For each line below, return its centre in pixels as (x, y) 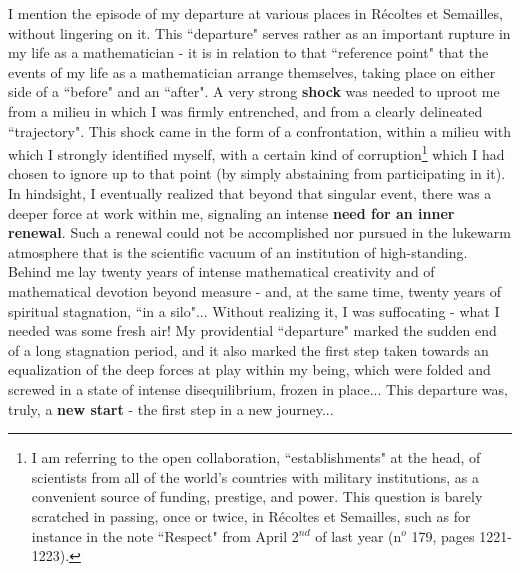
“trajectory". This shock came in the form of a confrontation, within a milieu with (259, 130)
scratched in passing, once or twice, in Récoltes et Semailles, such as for (251, 515)
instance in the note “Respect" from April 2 (165, 535)
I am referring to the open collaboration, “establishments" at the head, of (256, 457)
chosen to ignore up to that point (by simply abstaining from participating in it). (257, 173)
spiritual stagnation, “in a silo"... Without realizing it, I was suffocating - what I (254, 310)
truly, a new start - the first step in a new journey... (171, 408)
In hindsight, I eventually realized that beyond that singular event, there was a (250, 193)
